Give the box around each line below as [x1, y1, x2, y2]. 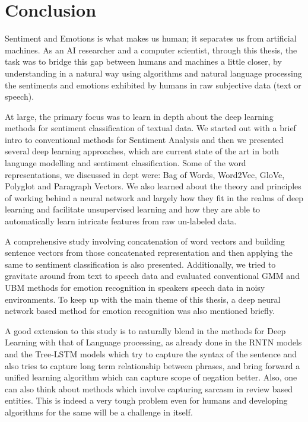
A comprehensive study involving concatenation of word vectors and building [5, 234, 285, 247]
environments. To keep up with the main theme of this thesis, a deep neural [5, 293, 281, 305]
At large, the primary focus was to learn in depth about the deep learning [5, 110, 274, 122]
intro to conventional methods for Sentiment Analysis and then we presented [5, 133, 284, 145]
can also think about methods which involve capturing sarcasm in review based [5, 382, 293, 395]
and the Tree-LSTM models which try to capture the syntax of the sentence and [5, 347, 297, 360]
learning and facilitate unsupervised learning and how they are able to [5, 203, 261, 215]
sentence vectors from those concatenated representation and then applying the [5, 246, 293, 259]
